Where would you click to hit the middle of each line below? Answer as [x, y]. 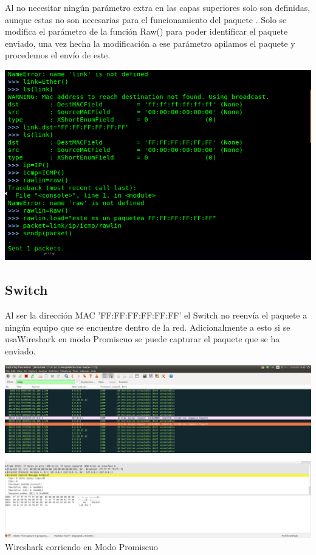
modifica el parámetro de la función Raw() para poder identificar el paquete [146, 31]
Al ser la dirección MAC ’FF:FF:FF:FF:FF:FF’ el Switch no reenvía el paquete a [156, 315]
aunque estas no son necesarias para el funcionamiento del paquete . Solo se [146, 19]
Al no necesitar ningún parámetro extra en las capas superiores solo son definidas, [158, 7]
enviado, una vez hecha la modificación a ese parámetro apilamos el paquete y [150, 43]
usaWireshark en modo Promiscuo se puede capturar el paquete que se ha [143, 339]
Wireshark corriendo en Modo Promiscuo [81, 546]
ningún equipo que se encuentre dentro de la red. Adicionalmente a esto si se [148, 327]
